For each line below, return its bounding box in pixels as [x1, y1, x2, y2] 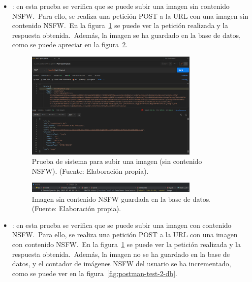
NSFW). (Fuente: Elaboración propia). [31, 165, 149, 176]
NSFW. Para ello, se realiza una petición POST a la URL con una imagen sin [12, 10, 249, 21]
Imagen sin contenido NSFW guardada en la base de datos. [31, 193, 211, 204]
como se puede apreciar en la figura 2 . [12, 39, 128, 50]
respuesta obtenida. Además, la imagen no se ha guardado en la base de [12, 249, 230, 259]
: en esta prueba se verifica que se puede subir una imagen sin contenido [12, 1, 230, 11]
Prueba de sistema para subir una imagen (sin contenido [31, 156, 202, 166]
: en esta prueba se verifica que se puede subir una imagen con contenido [12, 219, 232, 230]
